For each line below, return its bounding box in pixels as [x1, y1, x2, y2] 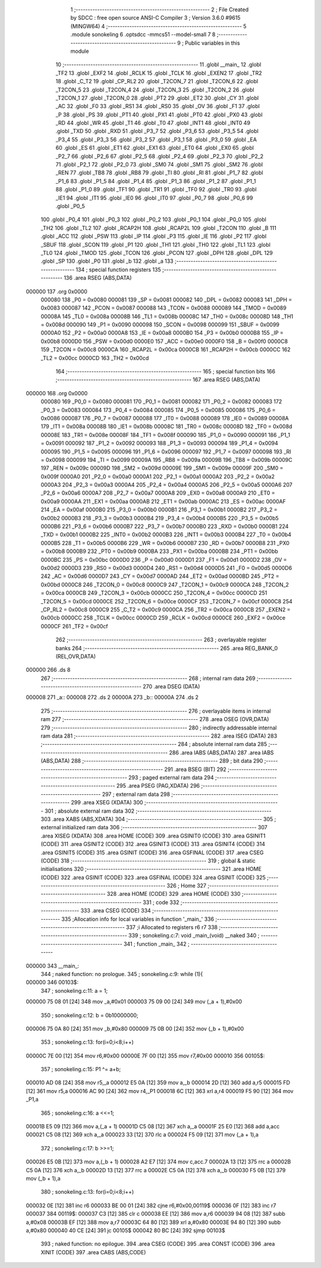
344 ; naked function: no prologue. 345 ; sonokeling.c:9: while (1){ [40, 970, 203, 977]
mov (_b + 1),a [26, 1175, 61, 1182]
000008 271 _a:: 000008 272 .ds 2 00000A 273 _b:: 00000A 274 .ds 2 [26, 694, 199, 701]
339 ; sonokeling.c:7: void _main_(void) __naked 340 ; [128, 932, 260, 939]
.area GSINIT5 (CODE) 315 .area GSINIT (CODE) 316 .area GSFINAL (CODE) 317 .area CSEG [40, 849, 264, 856]
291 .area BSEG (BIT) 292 [164, 766, 227, 773]
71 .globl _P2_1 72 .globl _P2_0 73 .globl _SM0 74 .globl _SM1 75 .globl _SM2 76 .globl [55, 161, 263, 168]
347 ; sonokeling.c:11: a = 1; [40, 987, 108, 994]
